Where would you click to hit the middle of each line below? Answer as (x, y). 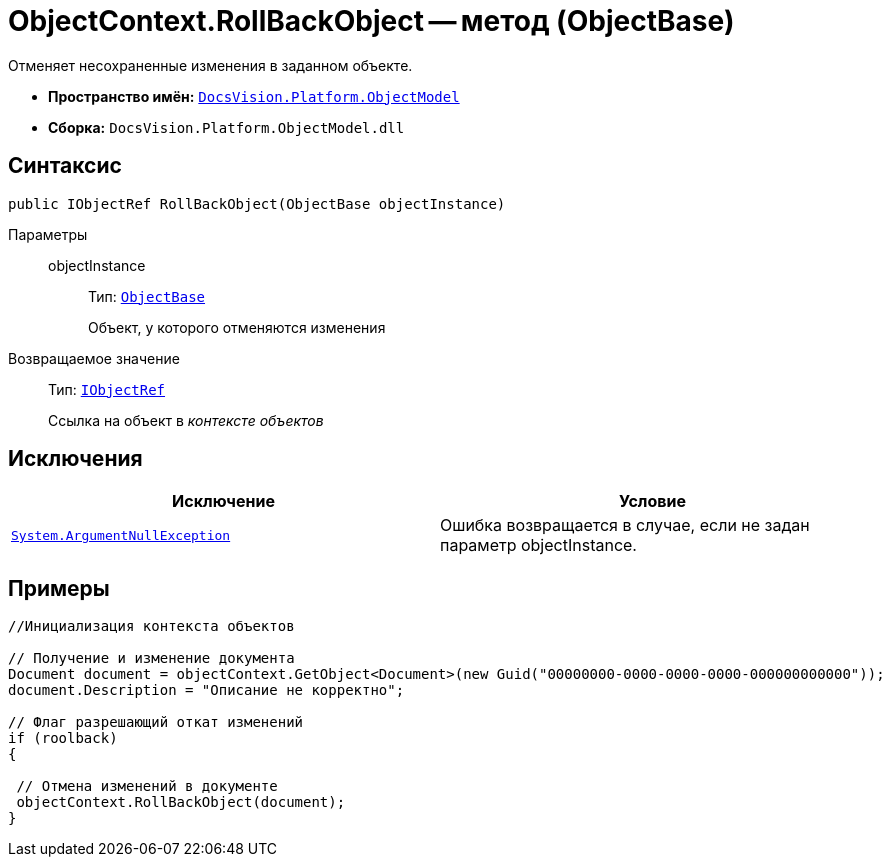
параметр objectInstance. (538, 545)
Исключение (223, 501)
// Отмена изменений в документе (147, 786)
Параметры (48, 234)
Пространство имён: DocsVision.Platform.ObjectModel (254, 96)
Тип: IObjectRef (107, 389)
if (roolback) (63, 738)
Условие (652, 501)
